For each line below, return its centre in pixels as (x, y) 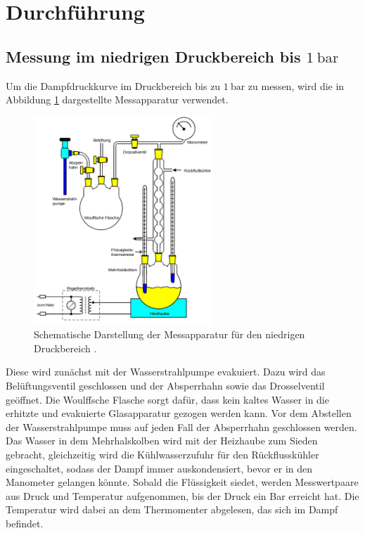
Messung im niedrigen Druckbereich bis (153, 56)
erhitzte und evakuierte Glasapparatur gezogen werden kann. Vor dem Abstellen (179, 413)
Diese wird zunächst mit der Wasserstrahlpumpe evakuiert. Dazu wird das (166, 372)
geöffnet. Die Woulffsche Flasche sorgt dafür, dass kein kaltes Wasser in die (167, 399)
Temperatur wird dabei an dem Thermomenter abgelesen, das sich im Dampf (172, 509)
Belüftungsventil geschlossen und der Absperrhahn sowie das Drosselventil (165, 385)
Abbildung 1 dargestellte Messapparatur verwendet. (117, 99)
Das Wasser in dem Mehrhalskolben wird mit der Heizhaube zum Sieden (162, 441)
